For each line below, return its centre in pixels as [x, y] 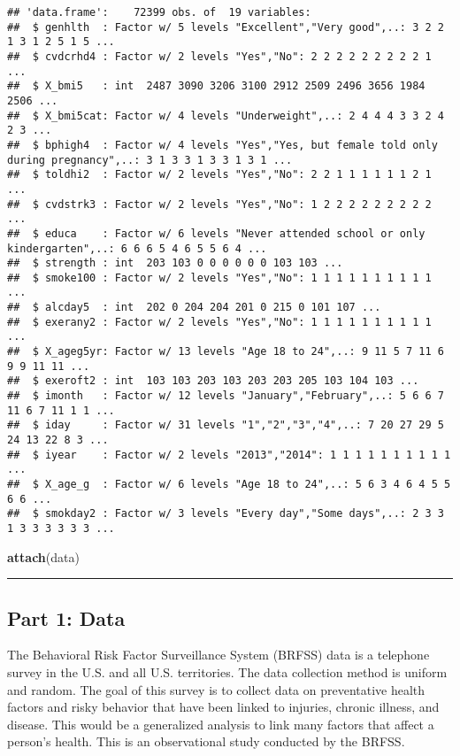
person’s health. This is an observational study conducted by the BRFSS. [206, 741]
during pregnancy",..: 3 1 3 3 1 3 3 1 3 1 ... [150, 160]
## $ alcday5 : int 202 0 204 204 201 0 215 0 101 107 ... [194, 308]
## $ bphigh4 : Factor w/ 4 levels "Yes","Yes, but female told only [222, 145]
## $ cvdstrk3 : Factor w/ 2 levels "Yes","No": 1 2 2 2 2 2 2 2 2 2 [219, 204]
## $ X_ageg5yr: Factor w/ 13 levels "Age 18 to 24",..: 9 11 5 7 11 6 [226, 352]
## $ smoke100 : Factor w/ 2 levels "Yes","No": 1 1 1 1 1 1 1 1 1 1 [219, 278]
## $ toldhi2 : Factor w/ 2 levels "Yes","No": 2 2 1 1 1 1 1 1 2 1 [219, 175]
